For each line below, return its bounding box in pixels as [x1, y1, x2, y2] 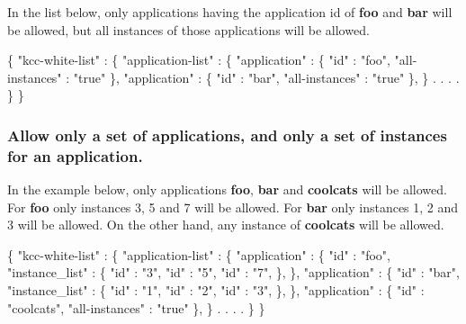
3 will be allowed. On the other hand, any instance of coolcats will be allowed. [7, 215, 444, 234]
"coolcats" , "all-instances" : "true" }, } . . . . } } [7, 298, 265, 317]
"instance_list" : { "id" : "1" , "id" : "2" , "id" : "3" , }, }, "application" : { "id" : [7, 281, 425, 300]
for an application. [7, 144, 143, 166]
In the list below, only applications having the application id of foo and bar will [7, 3, 453, 21]
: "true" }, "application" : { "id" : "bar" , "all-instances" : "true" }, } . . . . [66, 67, 460, 86]
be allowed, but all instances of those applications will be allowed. [7, 20, 370, 39]
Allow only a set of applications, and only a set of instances [7, 123, 447, 146]
